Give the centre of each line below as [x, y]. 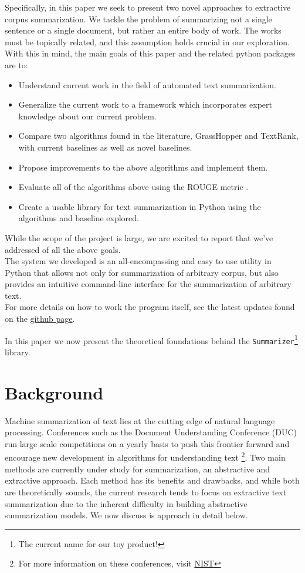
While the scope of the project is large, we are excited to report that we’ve [139, 237]
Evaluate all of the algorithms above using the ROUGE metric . [133, 187]
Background [54, 392]
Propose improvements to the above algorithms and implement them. [143, 167]
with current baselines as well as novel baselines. [105, 147]
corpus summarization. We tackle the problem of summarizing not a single [138, 19]
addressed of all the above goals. [63, 249]
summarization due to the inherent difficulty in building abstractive [126, 503]
